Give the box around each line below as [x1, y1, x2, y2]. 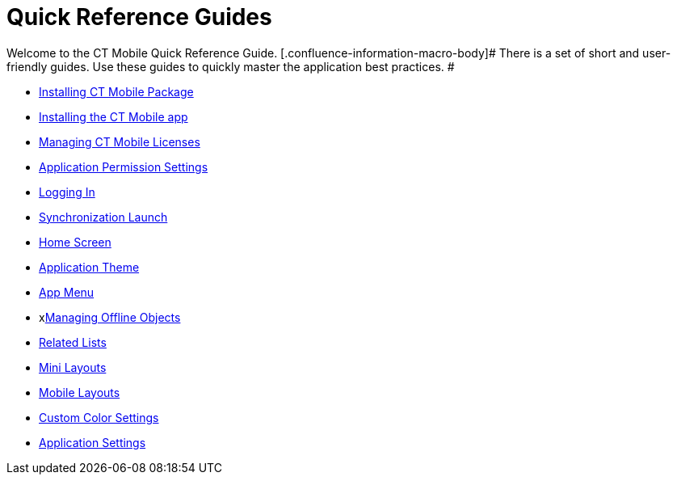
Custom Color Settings [39, 410, 159, 424]
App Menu [39, 285, 95, 299]
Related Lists [39, 335, 107, 349]
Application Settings [39, 435, 146, 449]
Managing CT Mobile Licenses [39, 134, 200, 149]
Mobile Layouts [39, 385, 120, 399]
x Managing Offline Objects [39, 310, 181, 324]
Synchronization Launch [39, 209, 168, 224]
